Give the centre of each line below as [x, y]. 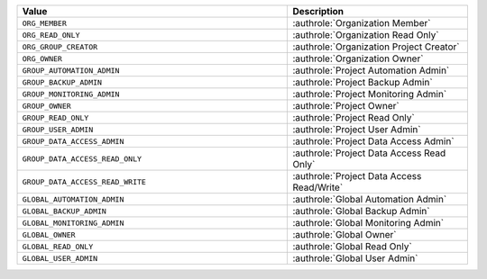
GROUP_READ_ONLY [55, 117]
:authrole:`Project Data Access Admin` [373, 141]
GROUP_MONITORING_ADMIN [71, 94]
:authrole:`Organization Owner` [358, 58]
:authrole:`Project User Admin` [357, 129]
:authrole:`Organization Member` [362, 23]
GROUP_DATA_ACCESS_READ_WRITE [84, 181]
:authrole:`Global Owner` [345, 234]
